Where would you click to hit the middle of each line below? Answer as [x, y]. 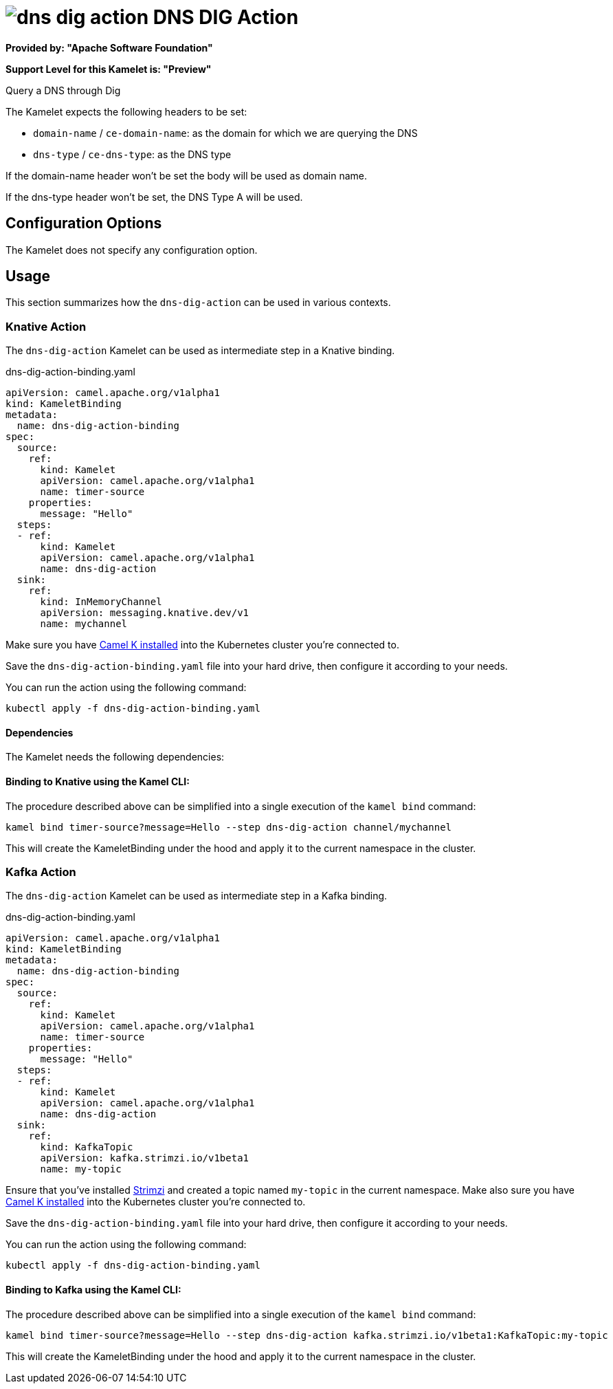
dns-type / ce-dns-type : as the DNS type [132, 154]
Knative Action [46, 326]
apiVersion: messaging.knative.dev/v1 [145, 613]
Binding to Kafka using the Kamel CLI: [93, 1289]
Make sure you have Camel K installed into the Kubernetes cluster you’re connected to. [202, 645]
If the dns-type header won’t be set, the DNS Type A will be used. [154, 197]
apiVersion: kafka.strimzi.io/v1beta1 [145, 1158]
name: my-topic [81, 1169]
